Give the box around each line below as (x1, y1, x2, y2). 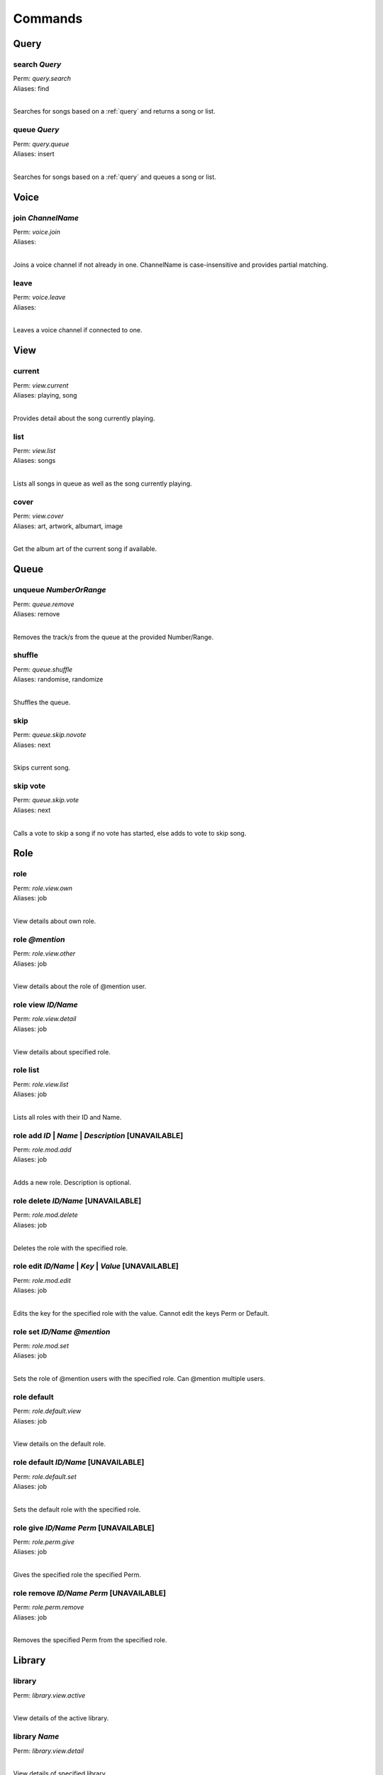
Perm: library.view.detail (13, 1747, 84, 1755)
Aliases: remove (13, 609, 60, 618)
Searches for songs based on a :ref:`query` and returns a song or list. (13, 107, 216, 116)
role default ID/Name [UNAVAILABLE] (13, 1458, 145, 1468)
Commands (13, 11, 83, 26)
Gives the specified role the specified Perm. (13, 1571, 142, 1579)
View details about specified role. (13, 1047, 111, 1056)
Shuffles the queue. (13, 698, 71, 706)
